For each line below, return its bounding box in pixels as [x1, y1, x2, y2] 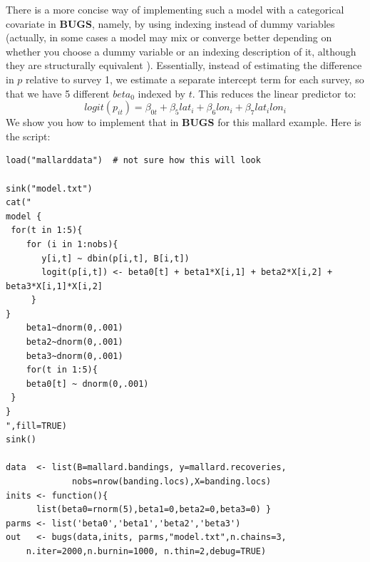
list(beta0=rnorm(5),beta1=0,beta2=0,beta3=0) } [36, 504, 272, 515]
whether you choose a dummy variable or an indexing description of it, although [6, 43, 356, 58]
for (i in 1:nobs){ [26, 239, 118, 249]
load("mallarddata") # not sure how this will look [6, 155, 261, 166]
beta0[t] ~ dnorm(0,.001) [26, 378, 149, 389]
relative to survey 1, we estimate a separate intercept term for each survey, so [26, 71, 364, 86]
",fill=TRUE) [6, 420, 67, 431]
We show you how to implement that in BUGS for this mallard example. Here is [6, 115, 361, 130]
